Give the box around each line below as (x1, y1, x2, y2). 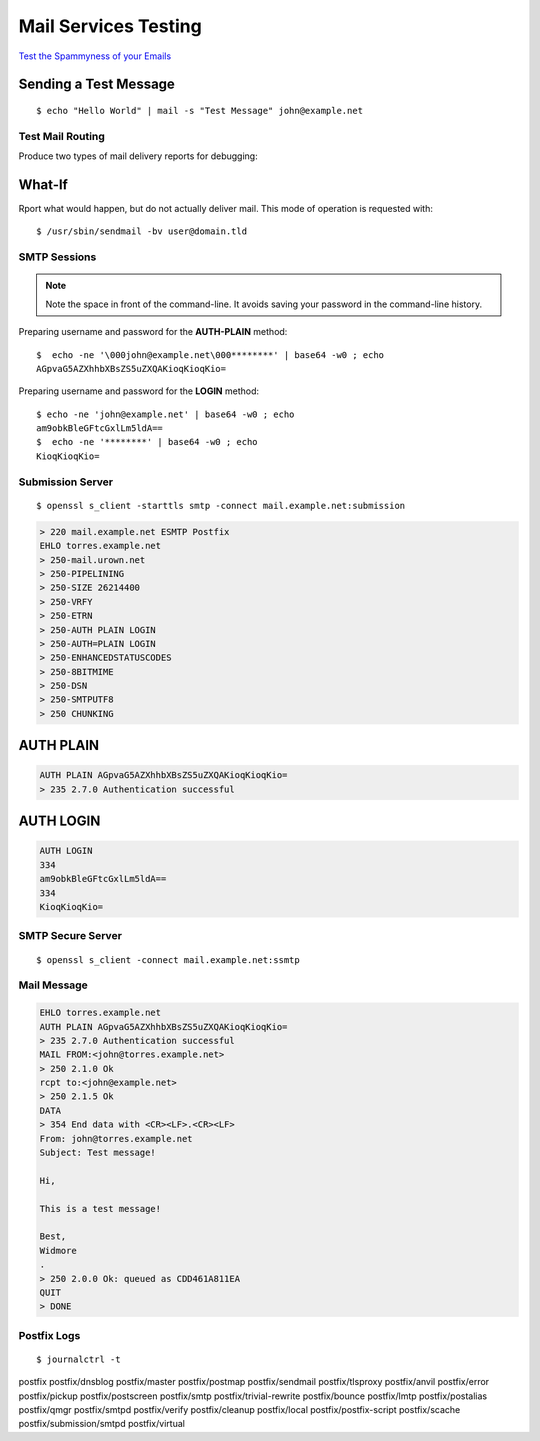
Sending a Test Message (18, 76, 175, 93)
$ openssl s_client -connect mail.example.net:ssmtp (36, 954, 300, 965)
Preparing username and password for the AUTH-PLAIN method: (18, 326, 288, 338)
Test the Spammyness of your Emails (18, 50, 172, 62)
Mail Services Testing (18, 15, 202, 37)
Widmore (39, 1245, 77, 1256)
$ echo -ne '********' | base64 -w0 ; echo (36, 436, 259, 448)
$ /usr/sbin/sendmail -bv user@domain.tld (36, 226, 248, 237)
